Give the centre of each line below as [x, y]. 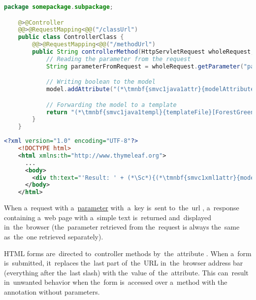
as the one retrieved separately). [54, 236]
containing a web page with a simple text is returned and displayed [108, 217]
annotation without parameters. [52, 291]
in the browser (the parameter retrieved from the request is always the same [122, 227]
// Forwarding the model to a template [111, 105]
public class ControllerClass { [71, 37]
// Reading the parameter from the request [118, 59]
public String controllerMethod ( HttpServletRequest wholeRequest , [143, 52]
